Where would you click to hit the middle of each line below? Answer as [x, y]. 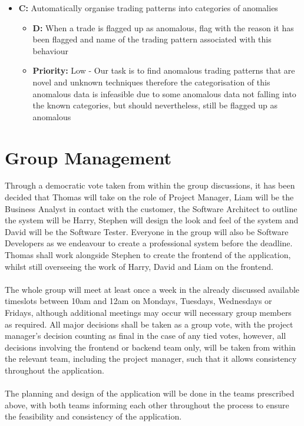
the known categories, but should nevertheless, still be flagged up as [155, 105]
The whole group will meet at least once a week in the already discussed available [152, 289]
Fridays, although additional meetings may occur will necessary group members [148, 312]
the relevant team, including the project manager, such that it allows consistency [151, 359]
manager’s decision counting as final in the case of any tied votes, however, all [146, 336]
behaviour [50, 50]
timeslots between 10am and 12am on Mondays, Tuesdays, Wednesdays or [138, 301]
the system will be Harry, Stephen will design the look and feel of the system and [152, 220]
